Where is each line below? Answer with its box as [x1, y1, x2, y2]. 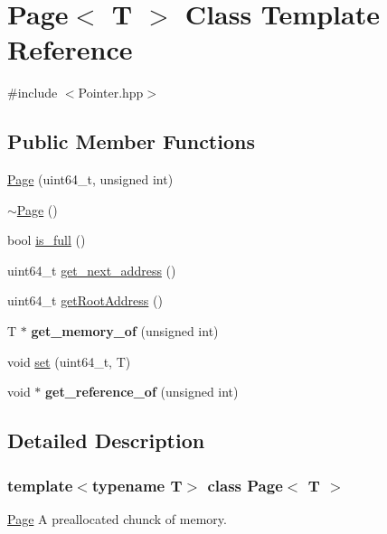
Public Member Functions [7, 127, 255, 155]
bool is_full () [7, 230, 86, 249]
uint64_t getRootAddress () [7, 291, 163, 310]
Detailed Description [7, 426, 205, 454]
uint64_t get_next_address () [7, 260, 176, 279]
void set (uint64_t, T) [7, 351, 131, 370]
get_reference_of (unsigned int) [45, 382, 239, 401]
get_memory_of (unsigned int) [31, 322, 219, 341]
